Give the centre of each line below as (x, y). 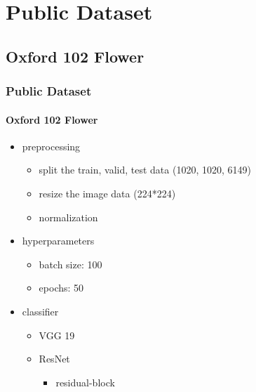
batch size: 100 (70, 264)
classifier (40, 311)
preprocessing (51, 146)
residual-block (85, 382)
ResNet (54, 359)
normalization (68, 217)
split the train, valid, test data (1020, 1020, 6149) (145, 170)
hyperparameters (58, 241)
